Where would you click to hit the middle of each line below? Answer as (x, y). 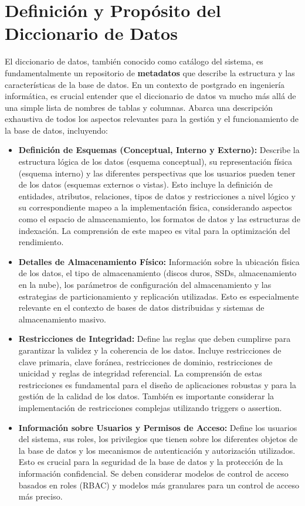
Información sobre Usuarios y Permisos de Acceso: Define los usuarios (158, 427)
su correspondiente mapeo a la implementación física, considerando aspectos (155, 207)
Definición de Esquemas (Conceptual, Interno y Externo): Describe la (159, 150)
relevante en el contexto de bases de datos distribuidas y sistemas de (141, 308)
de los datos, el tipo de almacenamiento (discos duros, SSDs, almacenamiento (157, 273)
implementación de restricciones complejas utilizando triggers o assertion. (150, 407)
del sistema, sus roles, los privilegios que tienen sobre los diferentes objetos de (158, 439)
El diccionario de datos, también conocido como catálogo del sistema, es (134, 61)
